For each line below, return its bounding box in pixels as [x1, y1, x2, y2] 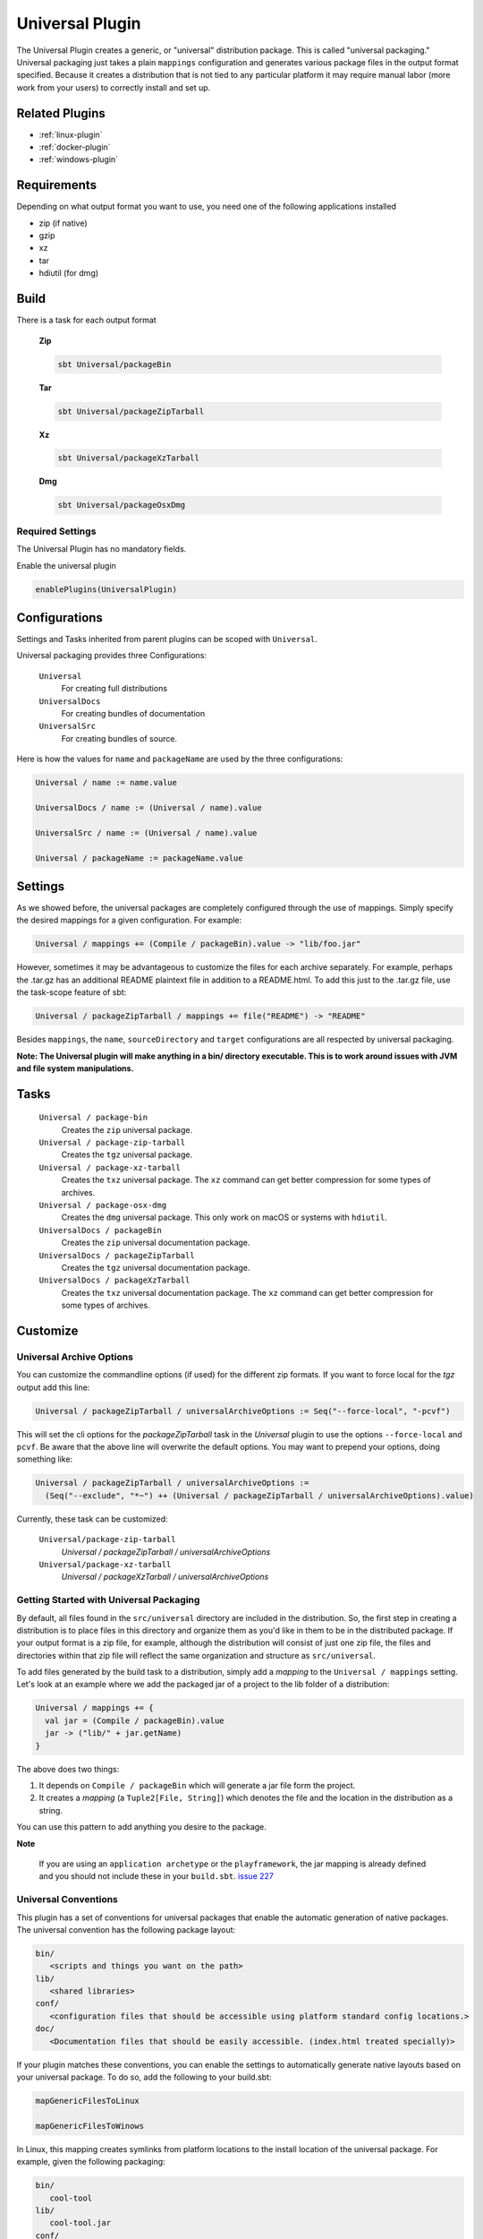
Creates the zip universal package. [61, 1124, 193, 1135]
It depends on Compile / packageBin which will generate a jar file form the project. [38, 1780, 356, 1791]
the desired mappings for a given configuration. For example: [16, 914, 242, 926]
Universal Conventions [16, 1893, 118, 1906]
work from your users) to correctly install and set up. [16, 81, 211, 93]
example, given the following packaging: [16, 2157, 165, 2167]
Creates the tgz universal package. [61, 1149, 193, 1160]
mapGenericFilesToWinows [35, 2121, 145, 2131]
